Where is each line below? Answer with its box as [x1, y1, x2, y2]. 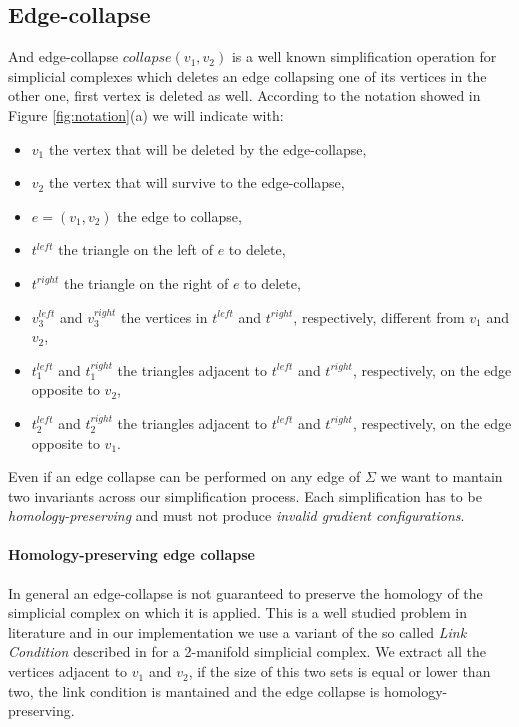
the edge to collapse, [117, 205, 242, 226]
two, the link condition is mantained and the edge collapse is [8, 680, 380, 701]
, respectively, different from [293, 306, 465, 327]
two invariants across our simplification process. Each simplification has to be [8, 485, 482, 506]
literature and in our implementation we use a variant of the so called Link [8, 621, 467, 642]
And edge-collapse [8, 46, 119, 67]
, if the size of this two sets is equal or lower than [188, 661, 491, 682]
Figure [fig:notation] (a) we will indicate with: [8, 104, 284, 125]
